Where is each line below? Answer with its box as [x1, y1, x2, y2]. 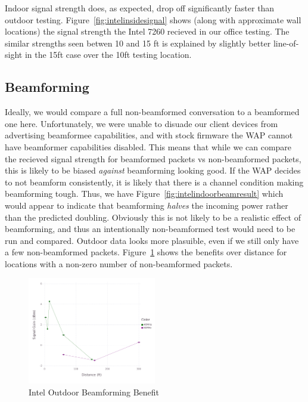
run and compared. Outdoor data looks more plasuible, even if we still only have [5, 234, 299, 246]
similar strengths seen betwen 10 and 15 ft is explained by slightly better [5, 36, 271, 49]
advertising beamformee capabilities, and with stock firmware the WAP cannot [5, 129, 293, 141]
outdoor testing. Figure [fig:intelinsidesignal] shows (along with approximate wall [5, 13, 301, 26]
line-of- [273, 36, 299, 49]
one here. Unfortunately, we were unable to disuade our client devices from [5, 117, 278, 129]
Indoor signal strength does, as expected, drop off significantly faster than [5, 2, 275, 14]
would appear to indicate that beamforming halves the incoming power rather [5, 199, 288, 211]
